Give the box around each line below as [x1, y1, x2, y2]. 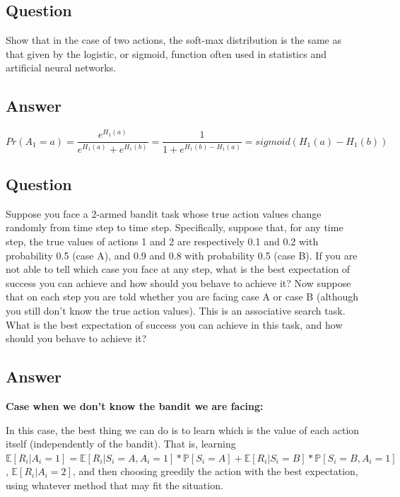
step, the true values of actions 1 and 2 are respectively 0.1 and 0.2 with [6, 234, 319, 248]
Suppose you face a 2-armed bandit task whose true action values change [6, 206, 322, 221]
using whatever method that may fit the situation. [6, 477, 223, 492]
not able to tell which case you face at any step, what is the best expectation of [6, 262, 351, 276]
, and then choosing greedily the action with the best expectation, [72, 464, 358, 479]
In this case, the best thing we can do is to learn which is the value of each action [6, 422, 360, 437]
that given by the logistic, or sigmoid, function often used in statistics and [6, 46, 327, 61]
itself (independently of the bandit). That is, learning [6, 436, 236, 451]
